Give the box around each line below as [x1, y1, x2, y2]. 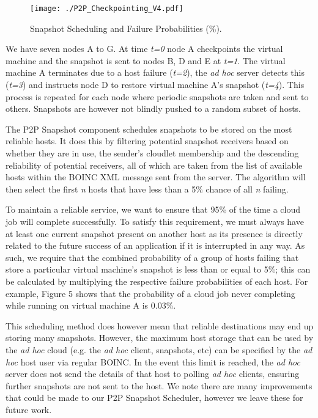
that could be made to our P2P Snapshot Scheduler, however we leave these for [6, 391, 303, 404]
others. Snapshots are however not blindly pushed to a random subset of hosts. [6, 102, 301, 115]
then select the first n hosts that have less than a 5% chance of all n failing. [6, 182, 289, 195]
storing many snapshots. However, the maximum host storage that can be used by [6, 331, 314, 344]
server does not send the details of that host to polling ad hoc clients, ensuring [6, 367, 300, 380]
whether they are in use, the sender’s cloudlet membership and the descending [6, 147, 299, 159]
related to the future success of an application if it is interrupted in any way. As [6, 239, 305, 252]
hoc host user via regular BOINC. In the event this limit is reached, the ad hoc [6, 355, 300, 368]
